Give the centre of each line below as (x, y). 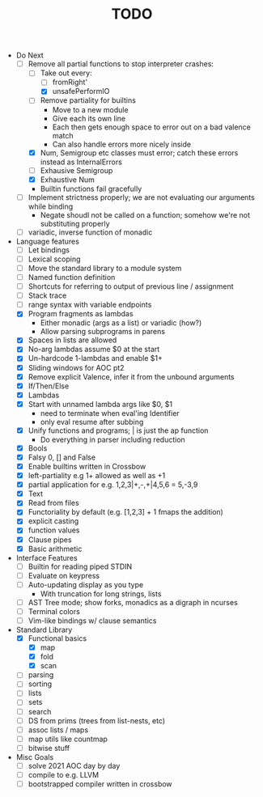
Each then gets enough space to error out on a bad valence (151, 127)
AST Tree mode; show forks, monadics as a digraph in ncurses (133, 602)
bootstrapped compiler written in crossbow (100, 784)
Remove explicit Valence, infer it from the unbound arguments (131, 376)
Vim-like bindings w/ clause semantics (92, 621)
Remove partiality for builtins (88, 100)
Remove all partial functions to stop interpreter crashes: (121, 64)
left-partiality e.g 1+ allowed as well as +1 (97, 476)
